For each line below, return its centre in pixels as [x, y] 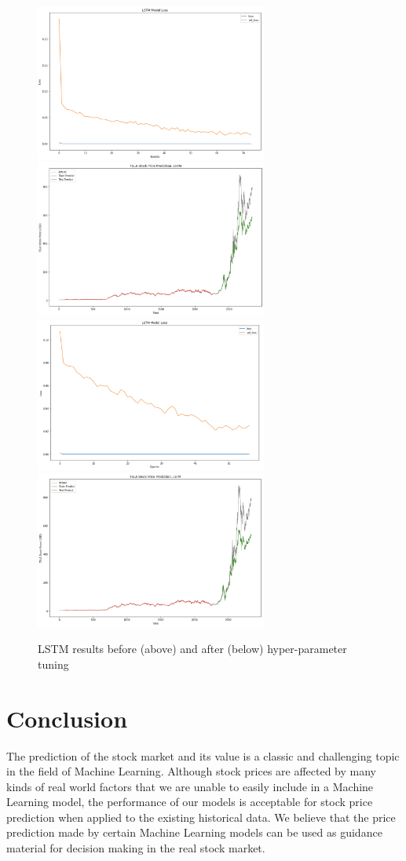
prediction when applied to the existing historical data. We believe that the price [201, 817]
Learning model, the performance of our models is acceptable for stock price [190, 802]
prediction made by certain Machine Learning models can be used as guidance [194, 832]
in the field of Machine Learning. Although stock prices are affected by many [192, 771]
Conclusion [67, 718]
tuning [53, 664]
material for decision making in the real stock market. [136, 848]
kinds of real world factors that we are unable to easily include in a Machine [190, 786]
